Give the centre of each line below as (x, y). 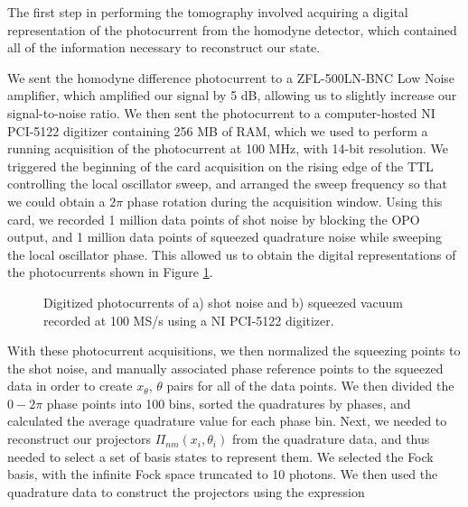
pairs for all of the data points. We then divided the (310, 386)
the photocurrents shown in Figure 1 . (110, 272)
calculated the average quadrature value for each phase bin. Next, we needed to (227, 421)
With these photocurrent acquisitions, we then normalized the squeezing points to (234, 350)
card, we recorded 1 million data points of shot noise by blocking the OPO (214, 219)
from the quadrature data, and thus (331, 439)
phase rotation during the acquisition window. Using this (285, 201)
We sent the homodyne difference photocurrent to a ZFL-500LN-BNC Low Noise (231, 77)
